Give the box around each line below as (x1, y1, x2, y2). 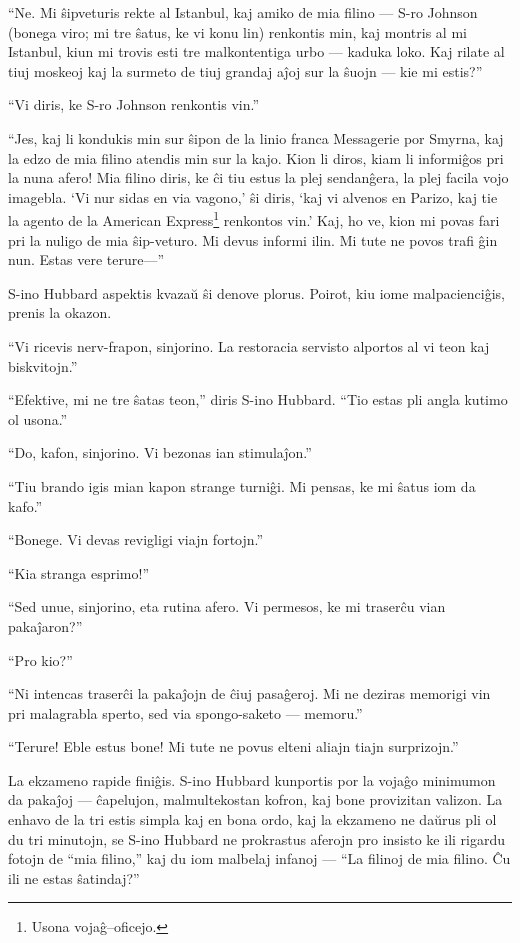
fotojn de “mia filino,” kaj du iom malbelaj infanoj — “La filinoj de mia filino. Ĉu (8, 848, 511, 869)
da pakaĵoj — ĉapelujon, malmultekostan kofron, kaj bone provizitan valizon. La (8, 789, 503, 810)
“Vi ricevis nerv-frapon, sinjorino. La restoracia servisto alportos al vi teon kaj (8, 335, 490, 356)
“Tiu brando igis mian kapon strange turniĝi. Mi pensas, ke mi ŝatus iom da (8, 475, 476, 496)
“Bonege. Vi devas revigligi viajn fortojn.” (8, 529, 264, 550)
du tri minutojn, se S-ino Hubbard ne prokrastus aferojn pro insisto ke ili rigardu (8, 828, 506, 849)
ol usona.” (8, 408, 68, 429)
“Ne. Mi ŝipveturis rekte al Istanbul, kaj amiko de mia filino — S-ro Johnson (8, 2, 478, 22)
